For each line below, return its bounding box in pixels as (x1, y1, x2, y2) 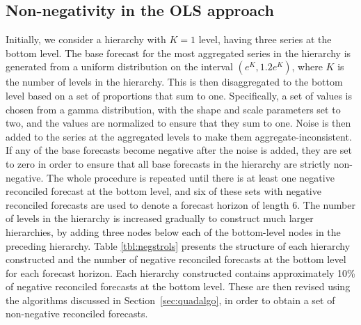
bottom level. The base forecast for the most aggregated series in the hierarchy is (6, 45, 351, 60)
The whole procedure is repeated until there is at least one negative (47, 170, 335, 184)
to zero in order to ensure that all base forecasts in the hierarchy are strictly (6, 156, 330, 171)
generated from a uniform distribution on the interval (6, 59, 233, 74)
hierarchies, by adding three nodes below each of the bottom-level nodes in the (6, 224, 341, 239)
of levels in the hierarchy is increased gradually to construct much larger (6, 211, 314, 225)
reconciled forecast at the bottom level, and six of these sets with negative (6, 184, 321, 198)
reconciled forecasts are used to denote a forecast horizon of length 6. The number (6, 197, 355, 212)
